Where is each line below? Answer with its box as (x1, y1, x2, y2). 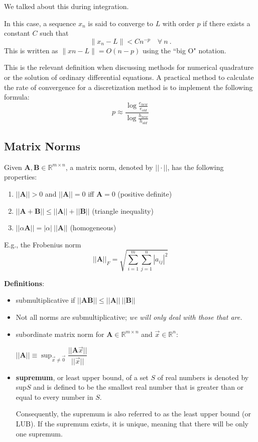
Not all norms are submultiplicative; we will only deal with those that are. (16, 312, 242, 322)
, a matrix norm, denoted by (65, 161, 153, 172)
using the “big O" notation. (142, 45, 226, 55)
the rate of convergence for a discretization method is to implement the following (4, 81, 253, 92)
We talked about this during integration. (4, 1, 129, 11)
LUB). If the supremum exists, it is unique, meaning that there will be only (16, 418, 248, 428)
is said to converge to (88, 18, 153, 28)
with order (162, 18, 195, 28)
